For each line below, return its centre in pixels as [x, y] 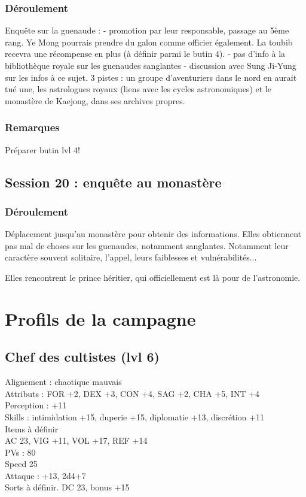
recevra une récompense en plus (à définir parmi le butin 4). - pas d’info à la [145, 54]
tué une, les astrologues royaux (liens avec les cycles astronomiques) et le [138, 89]
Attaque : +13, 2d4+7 [45, 475]
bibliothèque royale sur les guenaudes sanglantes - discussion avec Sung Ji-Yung [151, 65]
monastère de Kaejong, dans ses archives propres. [95, 100]
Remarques [32, 127]
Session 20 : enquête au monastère [113, 182]
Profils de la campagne [100, 318]
